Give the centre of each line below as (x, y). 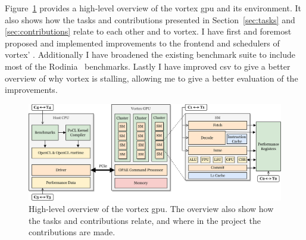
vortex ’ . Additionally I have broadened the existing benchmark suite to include (150, 54)
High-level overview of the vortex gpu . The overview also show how (151, 209)
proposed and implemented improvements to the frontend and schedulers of (142, 43)
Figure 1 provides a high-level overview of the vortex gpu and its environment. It (153, 8)
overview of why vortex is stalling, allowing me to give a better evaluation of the (152, 78)
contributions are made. (72, 232)
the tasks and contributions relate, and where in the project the (145, 220)
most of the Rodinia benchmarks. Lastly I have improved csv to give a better (148, 66)
